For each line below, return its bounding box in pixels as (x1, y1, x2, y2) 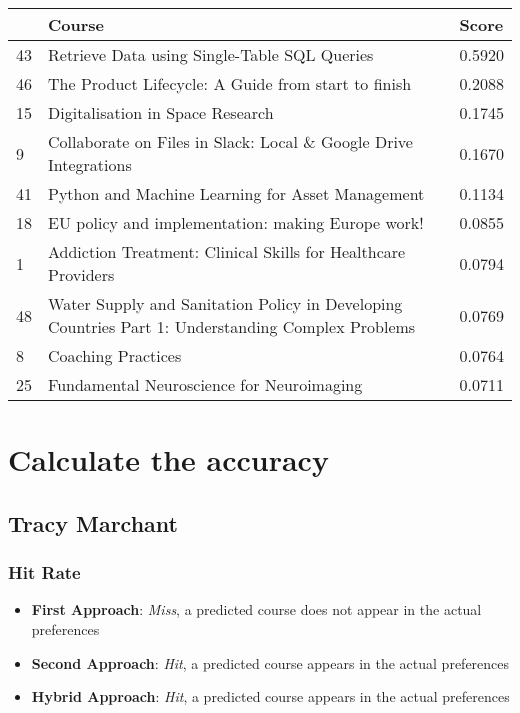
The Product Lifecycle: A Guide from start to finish (48, 72, 412, 95)
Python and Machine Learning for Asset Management (48, 182, 425, 205)
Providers (48, 263, 115, 286)
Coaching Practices (48, 344, 182, 367)
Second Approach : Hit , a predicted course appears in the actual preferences (31, 652, 510, 673)
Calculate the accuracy (8, 439, 329, 480)
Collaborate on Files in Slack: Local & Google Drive (48, 130, 413, 153)
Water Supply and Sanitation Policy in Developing (48, 292, 403, 315)
